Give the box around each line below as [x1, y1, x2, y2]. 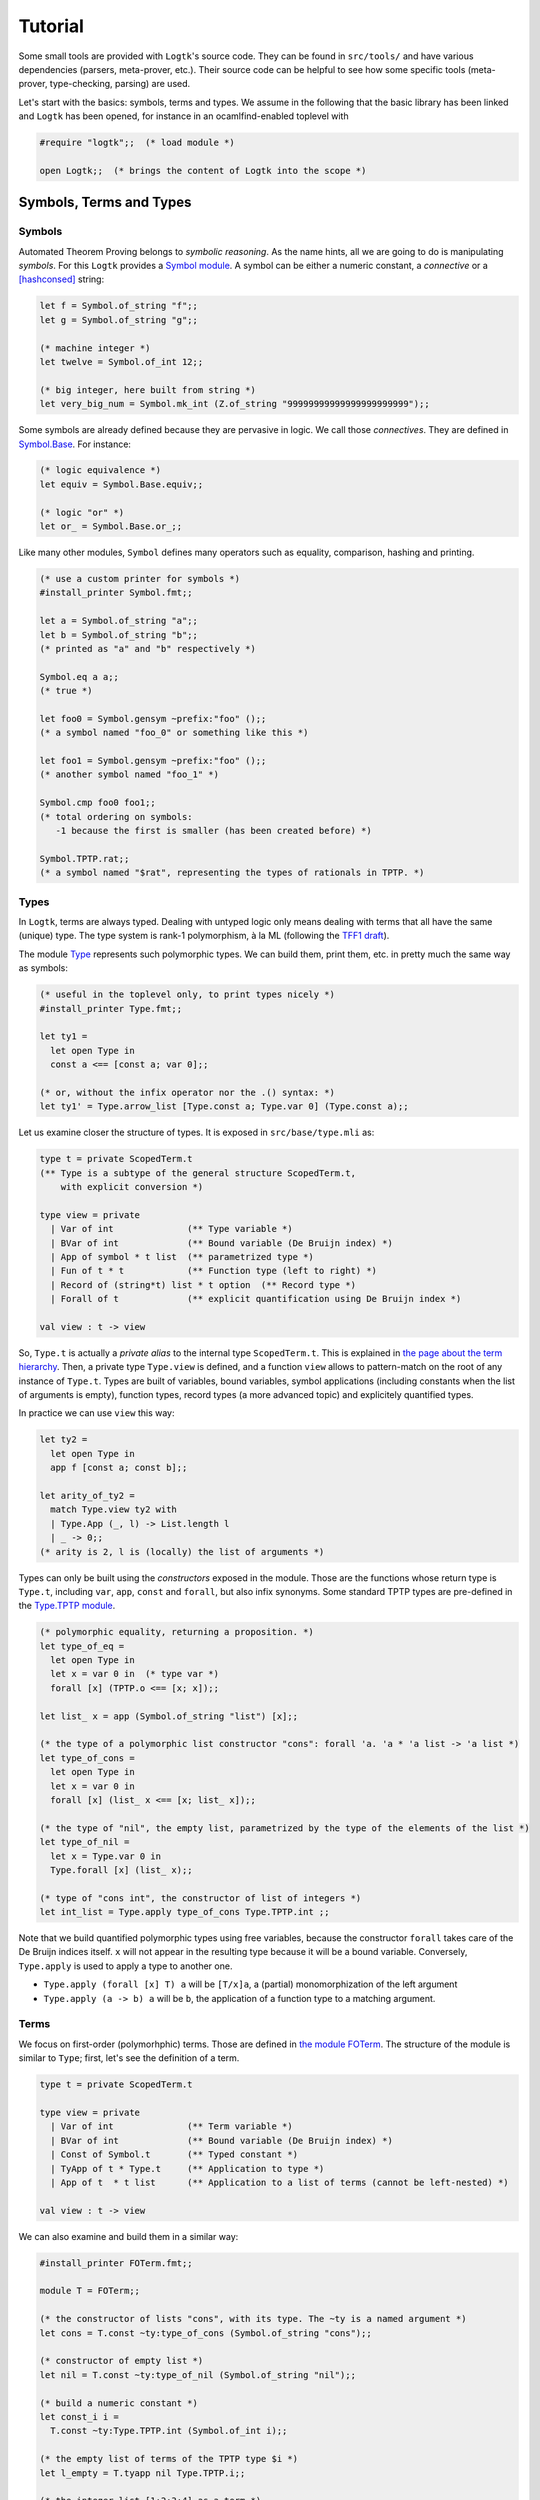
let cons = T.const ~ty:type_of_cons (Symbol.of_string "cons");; [39, 2327, 372, 2339]
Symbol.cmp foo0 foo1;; [39, 797, 157, 809]
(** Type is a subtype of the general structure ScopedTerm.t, [39, 1167, 357, 1179]
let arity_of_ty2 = [39, 1490, 135, 1501]
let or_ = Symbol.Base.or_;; [39, 521, 183, 532]
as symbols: [18, 962, 69, 974]
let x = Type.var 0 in [50, 1850, 162, 1862]
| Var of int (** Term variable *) [50, 2121, 294, 2132]
